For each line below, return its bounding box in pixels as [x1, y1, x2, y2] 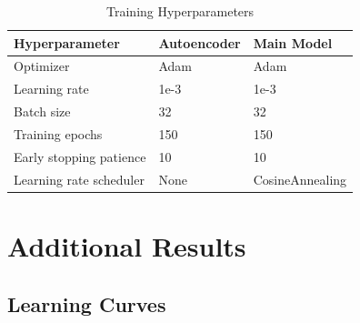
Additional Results [7, 227, 246, 264]
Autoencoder [158, 33, 241, 52]
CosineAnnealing [253, 169, 347, 188]
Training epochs [14, 124, 103, 143]
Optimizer [14, 56, 70, 76]
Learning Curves [7, 289, 166, 318]
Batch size [14, 102, 71, 121]
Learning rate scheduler [14, 169, 145, 188]
